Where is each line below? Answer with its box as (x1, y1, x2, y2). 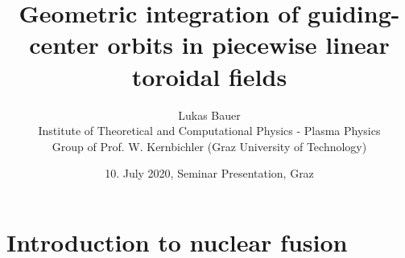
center (29, 28, 99, 61)
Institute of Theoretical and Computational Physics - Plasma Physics (38, 122, 381, 139)
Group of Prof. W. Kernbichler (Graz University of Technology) (52, 137, 367, 154)
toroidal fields (131, 59, 287, 92)
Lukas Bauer (178, 106, 241, 123)
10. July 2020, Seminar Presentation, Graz (105, 165, 314, 182)
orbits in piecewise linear (107, 28, 390, 61)
